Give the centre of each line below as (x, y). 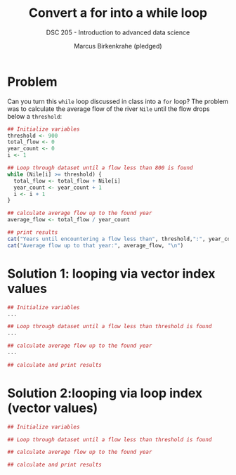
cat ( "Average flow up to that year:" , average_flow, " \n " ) (96, 245)
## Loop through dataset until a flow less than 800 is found (100, 168)
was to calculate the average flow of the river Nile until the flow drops (109, 109)
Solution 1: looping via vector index (111, 274)
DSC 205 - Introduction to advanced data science (118, 32)
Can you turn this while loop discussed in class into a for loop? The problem (118, 101)
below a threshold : (34, 116)
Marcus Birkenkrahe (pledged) (118, 46)
